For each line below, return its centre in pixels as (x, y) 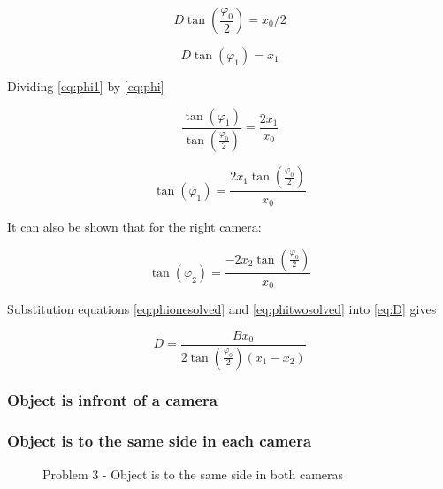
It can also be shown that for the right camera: (134, 226)
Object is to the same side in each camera (160, 441)
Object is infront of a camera (112, 400)
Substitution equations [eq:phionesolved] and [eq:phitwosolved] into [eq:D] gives (222, 309)
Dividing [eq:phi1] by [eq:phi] (86, 86)
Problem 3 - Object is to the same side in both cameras (193, 474)
